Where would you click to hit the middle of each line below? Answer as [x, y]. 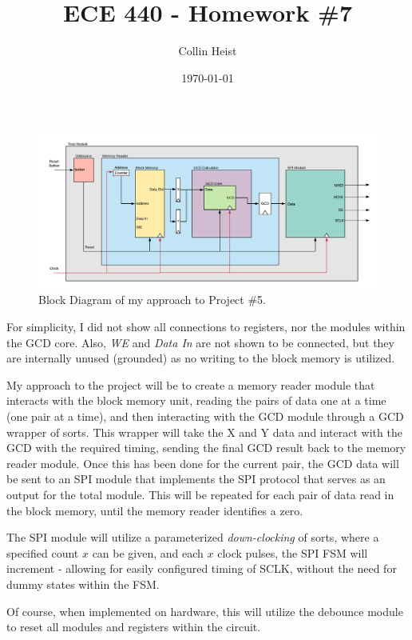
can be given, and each [148, 552]
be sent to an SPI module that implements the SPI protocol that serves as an [196, 479]
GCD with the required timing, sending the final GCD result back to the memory [206, 448]
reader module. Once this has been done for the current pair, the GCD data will [203, 463]
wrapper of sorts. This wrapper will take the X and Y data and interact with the [204, 432]
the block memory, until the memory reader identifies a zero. [155, 510]
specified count [43, 552]
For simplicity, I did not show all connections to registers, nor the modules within [206, 326]
